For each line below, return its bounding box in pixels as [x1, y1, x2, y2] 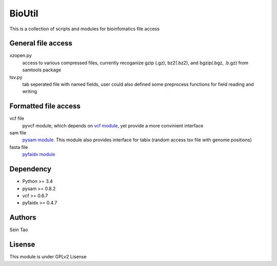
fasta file [9, 144, 28, 150]
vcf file [9, 116, 24, 122]
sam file [9, 130, 27, 136]
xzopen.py [9, 52, 32, 59]
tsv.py [9, 74, 23, 80]
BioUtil [9, 8, 38, 19]
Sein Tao [9, 226, 28, 233]
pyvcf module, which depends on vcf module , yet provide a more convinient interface [22, 122, 204, 128]
